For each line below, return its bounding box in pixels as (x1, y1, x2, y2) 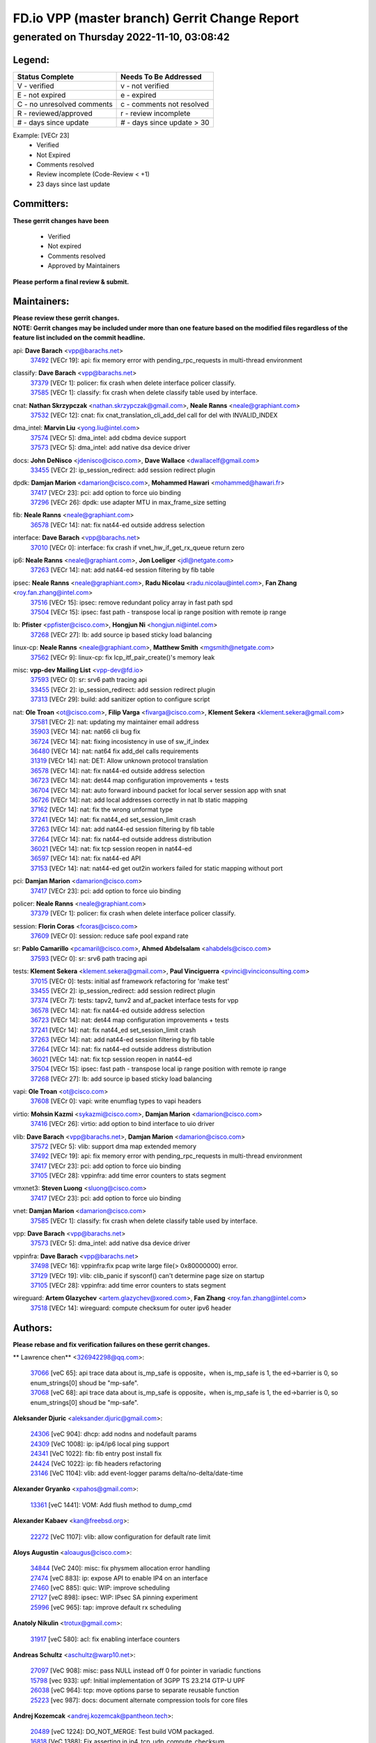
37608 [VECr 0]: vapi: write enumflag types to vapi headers (30, 1097, 202, 1105)
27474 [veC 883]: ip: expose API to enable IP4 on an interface (30, 1574, 208, 1582)
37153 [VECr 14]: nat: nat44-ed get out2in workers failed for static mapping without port (30, 864, 283, 872)
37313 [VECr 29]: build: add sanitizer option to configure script (30, 695, 210, 703)
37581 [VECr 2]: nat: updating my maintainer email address (30, 717, 200, 726)
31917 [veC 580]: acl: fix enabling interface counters (30, 1635, 180, 1643)
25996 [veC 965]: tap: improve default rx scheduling (30, 1603, 182, 1611)
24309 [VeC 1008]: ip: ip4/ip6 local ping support (30, 1440, 170, 1448)
